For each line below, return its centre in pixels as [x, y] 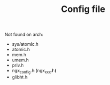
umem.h [20, 60]
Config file [83, 9]
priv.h [18, 65]
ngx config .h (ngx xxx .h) [34, 71]
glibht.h [20, 77]
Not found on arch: [24, 35]
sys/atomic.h [25, 44]
